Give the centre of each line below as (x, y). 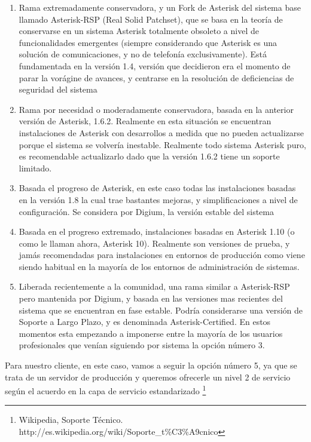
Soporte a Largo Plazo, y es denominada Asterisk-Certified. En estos (145, 322)
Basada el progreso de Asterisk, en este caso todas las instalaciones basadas (157, 188)
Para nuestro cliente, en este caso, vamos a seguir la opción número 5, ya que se (151, 365)
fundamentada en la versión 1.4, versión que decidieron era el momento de (155, 65)
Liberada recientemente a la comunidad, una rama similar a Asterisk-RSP (154, 286)
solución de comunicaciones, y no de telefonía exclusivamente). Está (143, 54)
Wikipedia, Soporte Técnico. (71, 420)
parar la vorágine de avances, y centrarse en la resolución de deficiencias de (156, 77)
